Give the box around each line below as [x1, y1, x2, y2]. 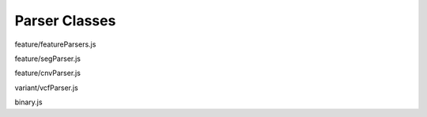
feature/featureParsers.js [14, 40, 96, 49]
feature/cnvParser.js [14, 68, 81, 78]
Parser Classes [14, 12, 116, 29]
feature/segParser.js [14, 54, 81, 63]
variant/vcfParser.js [14, 83, 78, 92]
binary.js [14, 97, 43, 107]
